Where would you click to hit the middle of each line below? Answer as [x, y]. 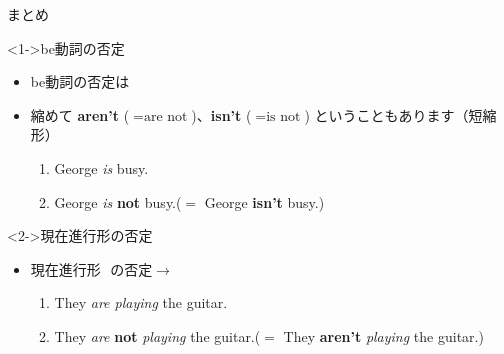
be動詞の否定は [80, 81]
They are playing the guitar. [141, 302]
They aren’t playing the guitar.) [383, 335]
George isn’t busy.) [264, 201]
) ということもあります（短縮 [400, 114]
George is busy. [101, 167]
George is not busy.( [118, 201]
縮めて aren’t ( [80, 114]
